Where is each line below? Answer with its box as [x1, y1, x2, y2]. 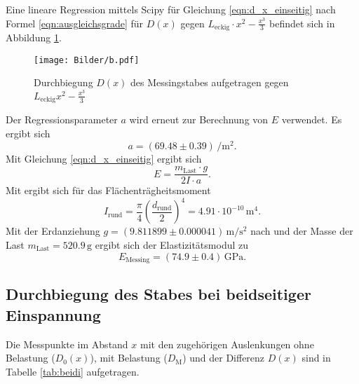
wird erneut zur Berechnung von [129, 112, 269, 127]
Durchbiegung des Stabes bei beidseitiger [6, 283, 311, 305]
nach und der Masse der [250, 224, 353, 238]
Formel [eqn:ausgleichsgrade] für [6, 15, 144, 30]
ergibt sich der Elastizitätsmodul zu [95, 238, 249, 252]
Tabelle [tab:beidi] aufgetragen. [6, 364, 140, 378]
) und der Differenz [182, 350, 265, 365]
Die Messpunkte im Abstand [6, 336, 128, 351]
